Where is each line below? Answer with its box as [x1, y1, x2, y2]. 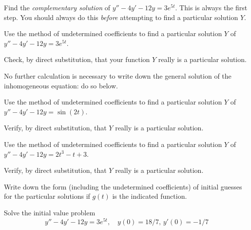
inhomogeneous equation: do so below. [4, 80, 118, 90]
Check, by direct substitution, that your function [4, 54, 150, 64]
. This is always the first [175, 2, 248, 12]
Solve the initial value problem [4, 207, 96, 217]
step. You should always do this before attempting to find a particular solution [4, 12, 238, 22]
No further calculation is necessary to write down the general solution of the [4, 70, 232, 81]
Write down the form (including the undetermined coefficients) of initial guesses [4, 181, 242, 191]
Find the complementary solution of [4, 2, 111, 12]
